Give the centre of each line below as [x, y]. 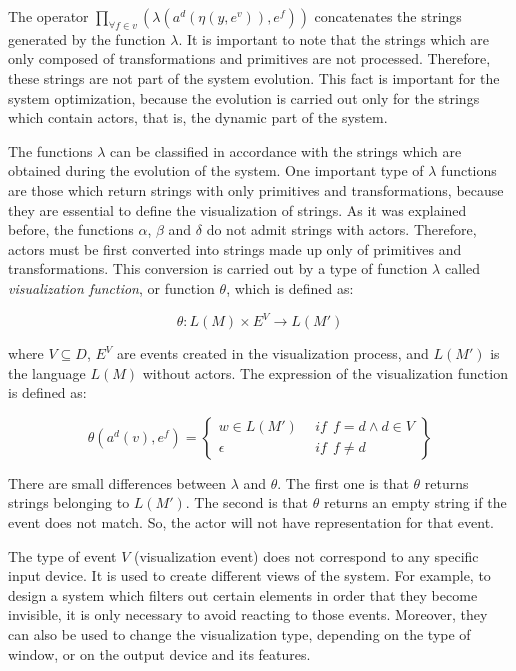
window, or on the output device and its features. [159, 653]
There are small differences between [117, 482]
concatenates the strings [388, 16]
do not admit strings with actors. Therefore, [341, 229]
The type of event [62, 555]
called [462, 268]
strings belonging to [69, 502]
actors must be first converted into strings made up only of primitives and [235, 248]
